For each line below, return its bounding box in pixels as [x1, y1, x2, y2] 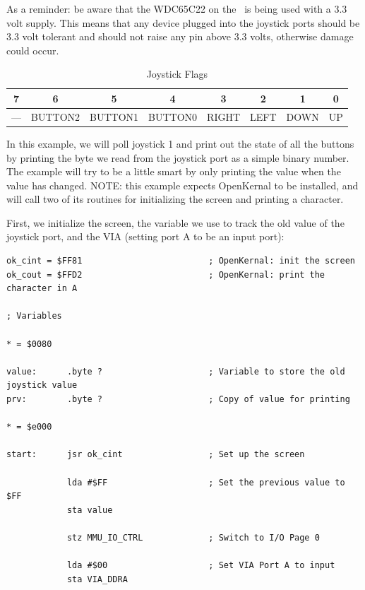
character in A [6, 283, 78, 294]
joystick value [6, 380, 78, 391]
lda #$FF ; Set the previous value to [66, 477, 345, 488]
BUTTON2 [31, 109, 80, 124]
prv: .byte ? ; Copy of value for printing [6, 394, 350, 404]
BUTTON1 [90, 109, 139, 124]
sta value [66, 505, 113, 515]
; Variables [6, 311, 62, 321]
